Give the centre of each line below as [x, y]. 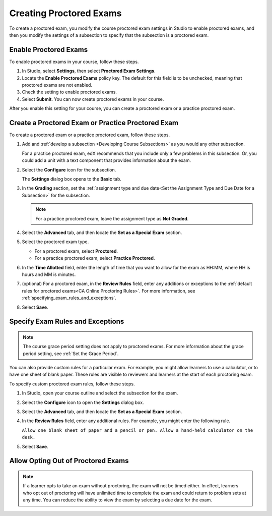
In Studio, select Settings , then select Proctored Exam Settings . [89, 71]
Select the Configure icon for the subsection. [69, 169]
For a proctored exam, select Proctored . [76, 251]
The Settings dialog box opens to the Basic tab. [72, 179]
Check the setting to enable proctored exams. [69, 92]
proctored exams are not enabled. [57, 85]
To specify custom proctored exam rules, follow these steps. [72, 384]
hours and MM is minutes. [49, 274]
